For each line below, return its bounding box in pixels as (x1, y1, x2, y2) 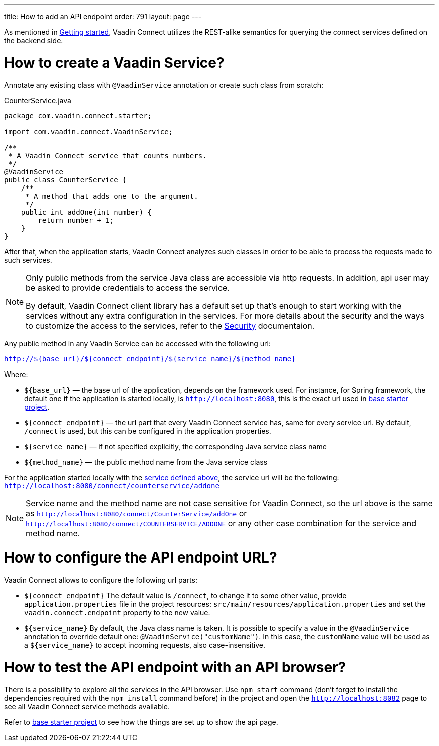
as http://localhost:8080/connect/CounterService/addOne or (26, 508, 247, 518)
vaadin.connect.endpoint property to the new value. (24, 608, 210, 617)
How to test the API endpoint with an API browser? (4, 658, 346, 676)
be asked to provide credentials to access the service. (26, 282, 230, 293)
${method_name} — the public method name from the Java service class (24, 457, 268, 466)
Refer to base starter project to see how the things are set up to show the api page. (4, 717, 278, 726)
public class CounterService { (4, 175, 127, 184)
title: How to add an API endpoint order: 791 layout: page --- (4, 12, 202, 21)
